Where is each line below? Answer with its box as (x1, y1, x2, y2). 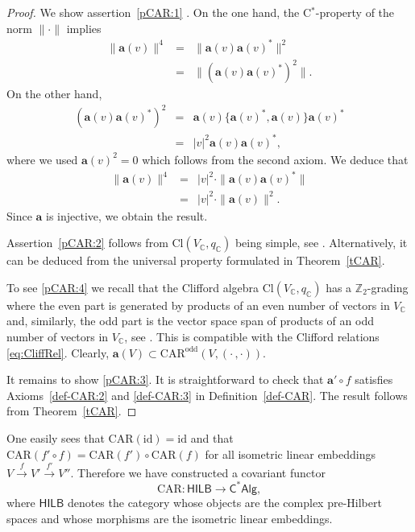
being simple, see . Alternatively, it (234, 234, 408, 251)
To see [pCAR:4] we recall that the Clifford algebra (6, 278, 259, 295)
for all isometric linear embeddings (205, 445, 376, 462)
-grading (367, 278, 409, 295)
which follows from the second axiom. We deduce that (142, 151, 409, 167)
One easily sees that (6, 429, 105, 446)
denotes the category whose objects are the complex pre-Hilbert (67, 493, 382, 510)
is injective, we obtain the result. (46, 207, 208, 224)
